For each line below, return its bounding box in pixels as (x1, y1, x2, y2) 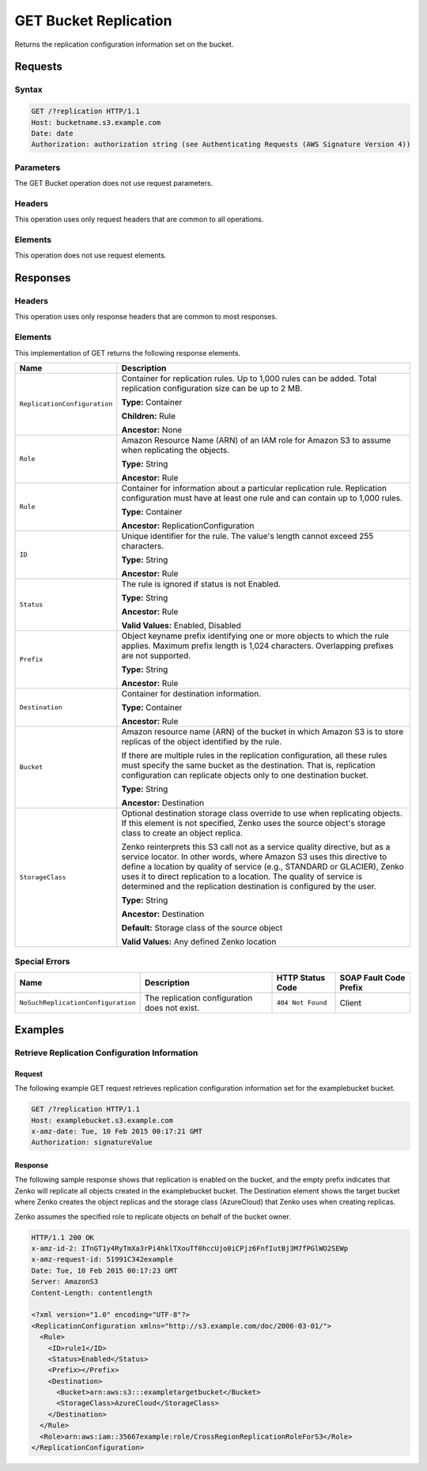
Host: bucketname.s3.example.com (31, 118, 161, 126)
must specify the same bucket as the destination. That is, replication (121, 760, 376, 771)
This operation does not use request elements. (14, 251, 167, 260)
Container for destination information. (121, 688, 262, 699)
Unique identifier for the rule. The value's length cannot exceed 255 (121, 530, 374, 541)
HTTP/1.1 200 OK (31, 1233, 95, 1242)
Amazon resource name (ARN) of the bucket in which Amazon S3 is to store (121, 726, 404, 737)
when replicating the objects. (121, 444, 230, 455)
